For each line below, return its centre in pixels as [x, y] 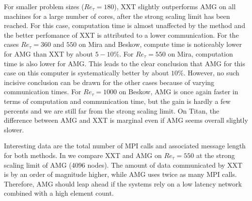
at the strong [215, 155]
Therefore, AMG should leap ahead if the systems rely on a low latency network [123, 183]
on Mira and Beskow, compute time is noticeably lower [160, 44]
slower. [14, 129]
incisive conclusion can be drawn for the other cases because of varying [109, 82]
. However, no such [211, 73]
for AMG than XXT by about [48, 53]
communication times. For [43, 92]
